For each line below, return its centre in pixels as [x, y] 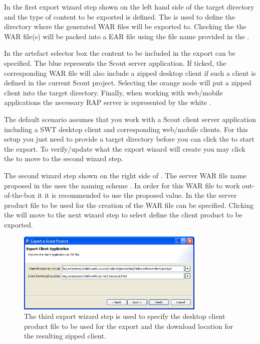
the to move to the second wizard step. [64, 158]
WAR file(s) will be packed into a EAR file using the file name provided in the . [127, 36]
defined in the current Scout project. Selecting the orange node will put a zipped [128, 83]
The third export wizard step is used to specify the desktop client [125, 316]
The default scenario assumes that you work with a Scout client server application [130, 119]
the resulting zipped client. [65, 336]
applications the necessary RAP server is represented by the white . [108, 102]
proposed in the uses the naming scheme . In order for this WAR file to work [122, 185]
